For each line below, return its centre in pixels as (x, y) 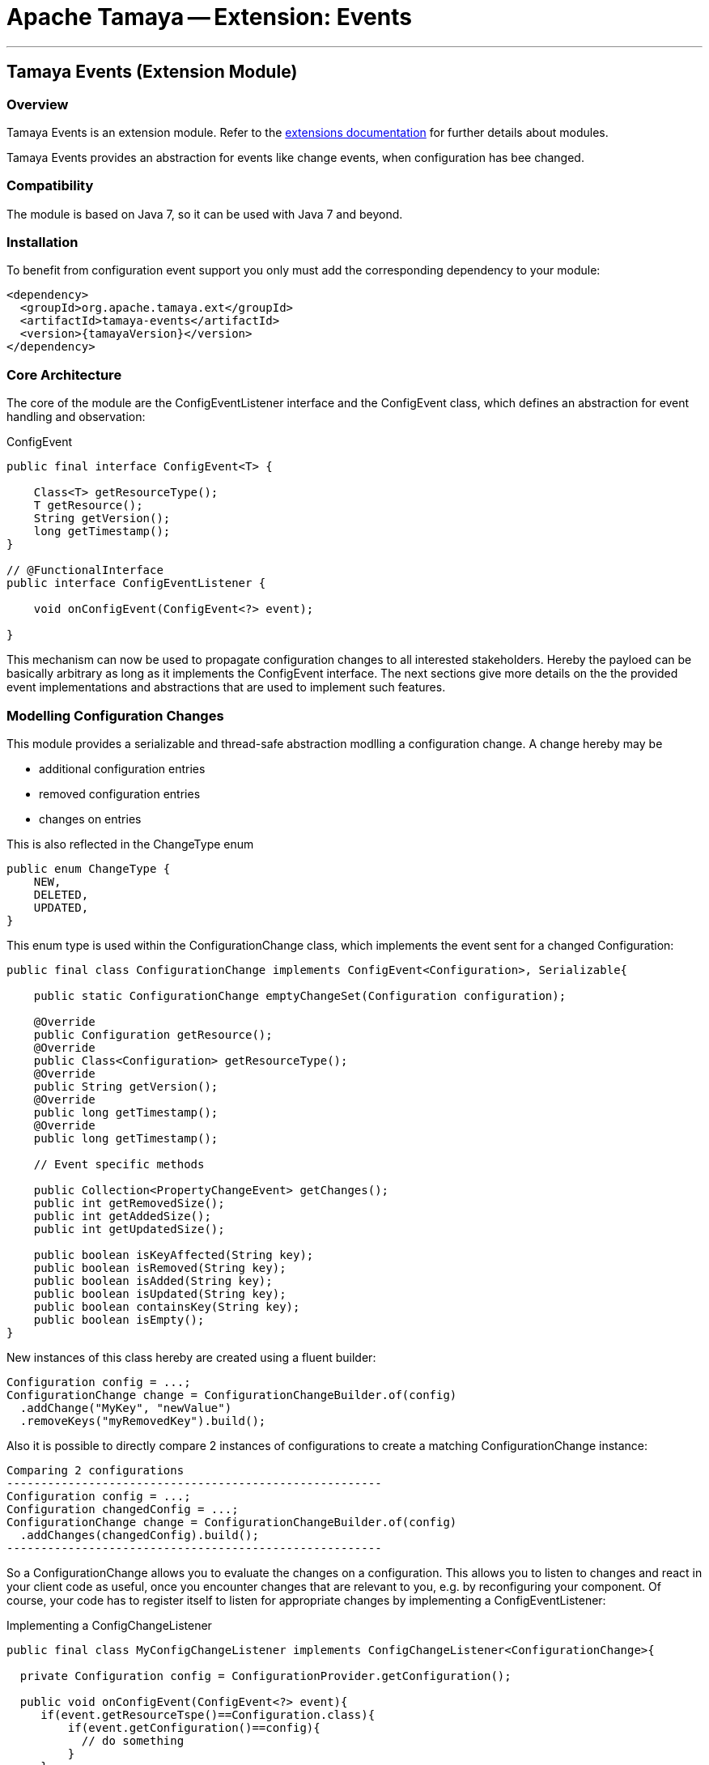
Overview (38, 104)
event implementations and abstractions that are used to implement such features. (226, 687)
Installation (42, 242)
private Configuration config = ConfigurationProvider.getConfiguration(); (265, 1676)
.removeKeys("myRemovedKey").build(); (143, 1421)
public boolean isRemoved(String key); (160, 1267)
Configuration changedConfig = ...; (123, 1509)
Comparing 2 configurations (96, 1470)
